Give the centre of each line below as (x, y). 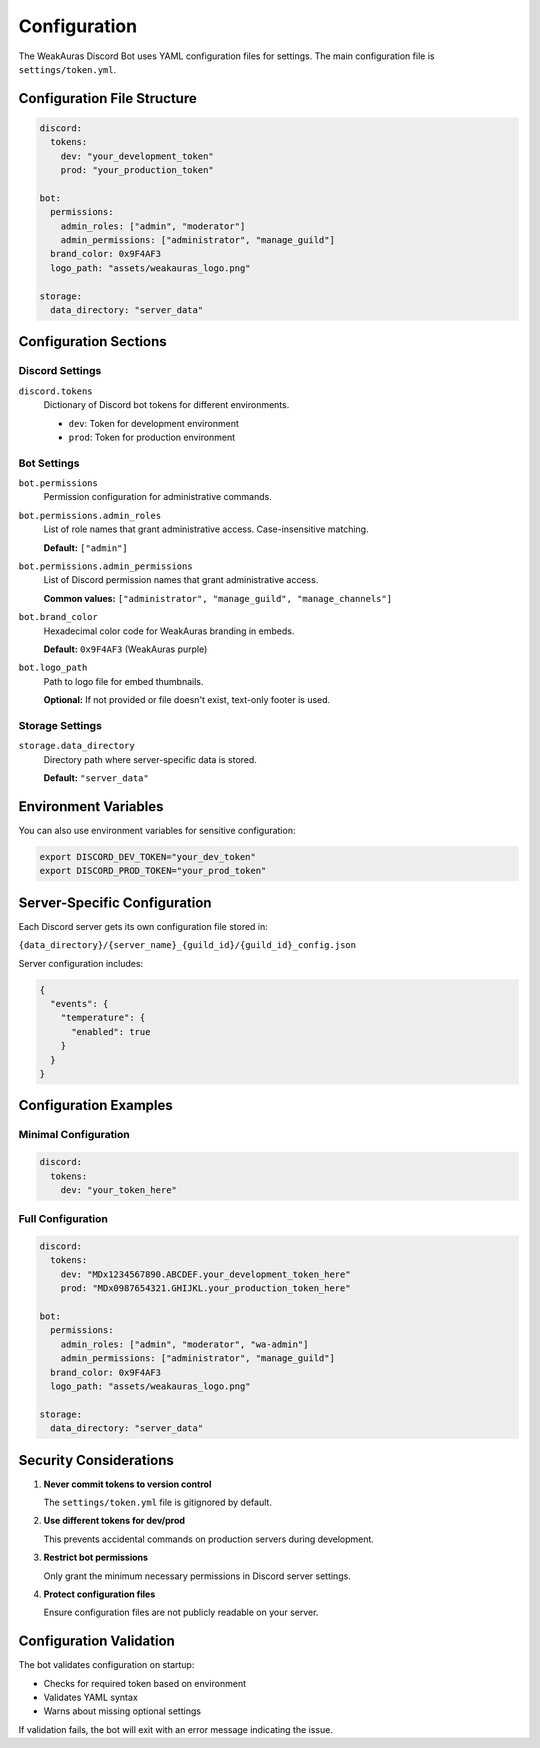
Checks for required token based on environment (145, 1683)
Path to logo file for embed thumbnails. (123, 681)
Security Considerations (96, 1460)
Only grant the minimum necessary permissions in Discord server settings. (197, 1576)
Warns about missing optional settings (122, 1711)
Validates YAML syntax (91, 1697)
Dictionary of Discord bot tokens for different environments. (166, 405)
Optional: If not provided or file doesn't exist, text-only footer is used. (187, 700)
